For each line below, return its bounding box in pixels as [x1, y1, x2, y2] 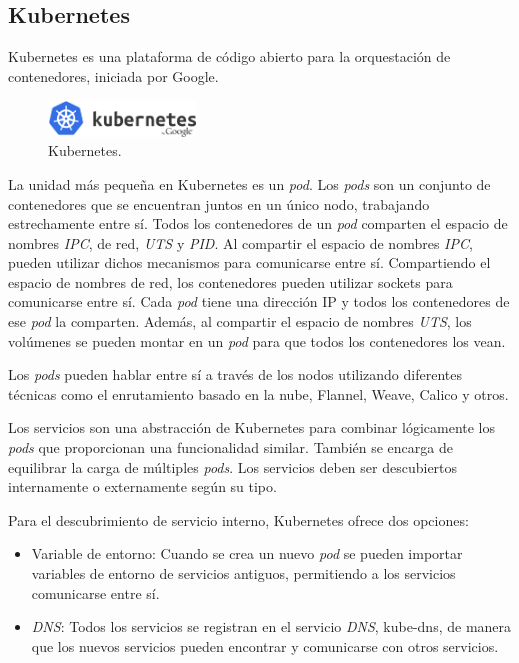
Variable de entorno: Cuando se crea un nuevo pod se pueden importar [31, 543, 463, 564]
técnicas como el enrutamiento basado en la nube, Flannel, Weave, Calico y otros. [8, 383, 509, 404]
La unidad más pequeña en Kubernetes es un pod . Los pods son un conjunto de [8, 173, 491, 194]
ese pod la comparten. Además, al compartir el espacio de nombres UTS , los [8, 311, 472, 332]
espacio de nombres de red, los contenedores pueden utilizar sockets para [8, 271, 453, 292]
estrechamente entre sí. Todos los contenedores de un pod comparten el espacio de [8, 213, 508, 234]
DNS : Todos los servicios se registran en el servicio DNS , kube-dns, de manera [31, 616, 512, 637]
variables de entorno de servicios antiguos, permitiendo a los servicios [31, 563, 456, 584]
